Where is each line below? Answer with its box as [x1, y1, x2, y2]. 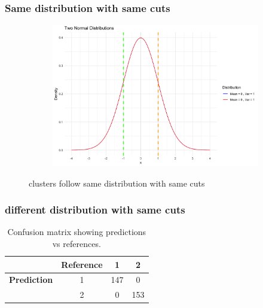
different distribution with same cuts [5, 202, 185, 217]
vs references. [52, 237, 101, 249]
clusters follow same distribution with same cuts [29, 176, 205, 189]
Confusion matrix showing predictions [7, 225, 146, 238]
